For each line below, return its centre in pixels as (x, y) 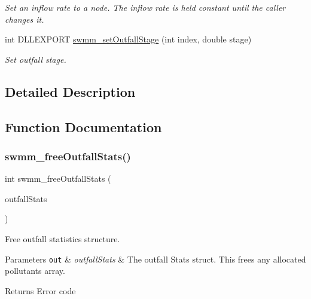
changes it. (25, 19)
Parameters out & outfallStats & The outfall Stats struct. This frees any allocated (155, 259)
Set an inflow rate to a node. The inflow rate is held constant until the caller (145, 7)
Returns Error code (40, 290)
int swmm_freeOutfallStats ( (58, 179)
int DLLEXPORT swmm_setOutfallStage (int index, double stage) (128, 39)
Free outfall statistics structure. (62, 238)
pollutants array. (35, 271)
